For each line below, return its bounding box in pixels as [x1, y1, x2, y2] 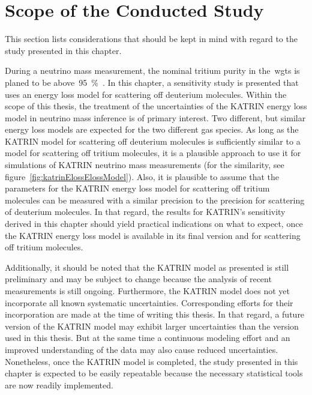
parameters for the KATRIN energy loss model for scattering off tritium [5, 182, 270, 194]
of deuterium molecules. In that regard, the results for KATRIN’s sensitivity [5, 205, 286, 218]
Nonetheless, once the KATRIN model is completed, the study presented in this [5, 355, 298, 367]
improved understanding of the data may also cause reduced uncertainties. [5, 343, 278, 355]
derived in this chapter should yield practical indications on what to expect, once [5, 217, 303, 230]
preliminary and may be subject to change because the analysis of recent [5, 273, 272, 285]
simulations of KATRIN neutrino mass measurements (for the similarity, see [5, 158, 284, 171]
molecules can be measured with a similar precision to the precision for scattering [5, 193, 305, 206]
